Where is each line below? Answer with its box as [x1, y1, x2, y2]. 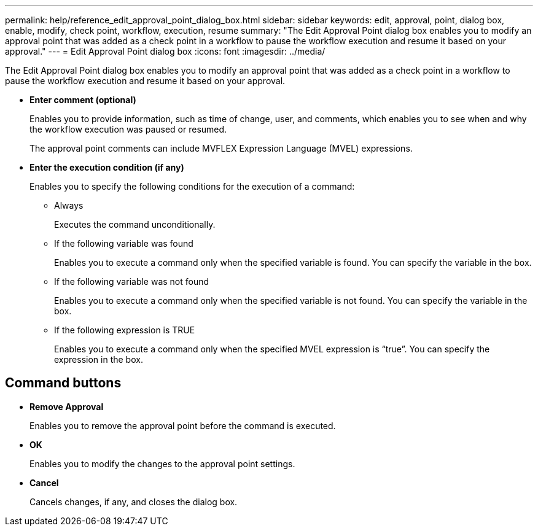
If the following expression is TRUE [54, 325, 195, 335]
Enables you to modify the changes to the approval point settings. [29, 458, 295, 469]
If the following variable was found [54, 238, 193, 249]
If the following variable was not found [54, 276, 209, 287]
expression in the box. [54, 354, 143, 365]
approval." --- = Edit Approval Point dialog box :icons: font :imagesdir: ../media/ [5, 46, 326, 56]
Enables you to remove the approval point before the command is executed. [29, 420, 336, 431]
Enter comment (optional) [29, 95, 136, 105]
